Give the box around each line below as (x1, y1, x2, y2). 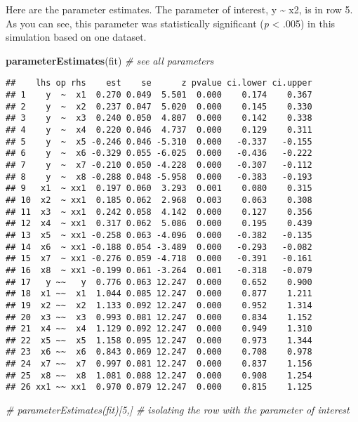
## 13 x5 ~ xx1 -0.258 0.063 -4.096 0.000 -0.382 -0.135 (6, 230, 312, 240)
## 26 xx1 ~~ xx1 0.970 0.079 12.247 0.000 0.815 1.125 (6, 382, 312, 393)
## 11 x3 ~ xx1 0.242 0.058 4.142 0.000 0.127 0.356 (6, 206, 312, 217)
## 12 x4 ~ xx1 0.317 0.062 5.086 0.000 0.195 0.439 (6, 218, 312, 229)
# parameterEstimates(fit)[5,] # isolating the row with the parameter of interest (6, 402, 350, 417)
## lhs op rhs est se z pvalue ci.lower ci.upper (6, 78, 312, 88)
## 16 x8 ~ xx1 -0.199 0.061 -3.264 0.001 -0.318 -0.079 (6, 265, 312, 275)
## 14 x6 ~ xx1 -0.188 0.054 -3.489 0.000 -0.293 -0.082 (6, 242, 312, 252)
